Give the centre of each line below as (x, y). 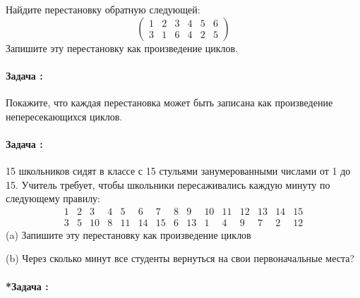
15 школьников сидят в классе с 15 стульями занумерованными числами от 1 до (178, 170)
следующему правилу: (53, 198)
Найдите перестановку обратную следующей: (103, 9)
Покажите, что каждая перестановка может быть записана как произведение (169, 102)
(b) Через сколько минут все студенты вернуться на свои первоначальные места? (180, 258)
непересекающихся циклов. (64, 116)
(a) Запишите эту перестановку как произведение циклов (128, 234)
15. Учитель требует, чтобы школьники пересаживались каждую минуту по (168, 184)
